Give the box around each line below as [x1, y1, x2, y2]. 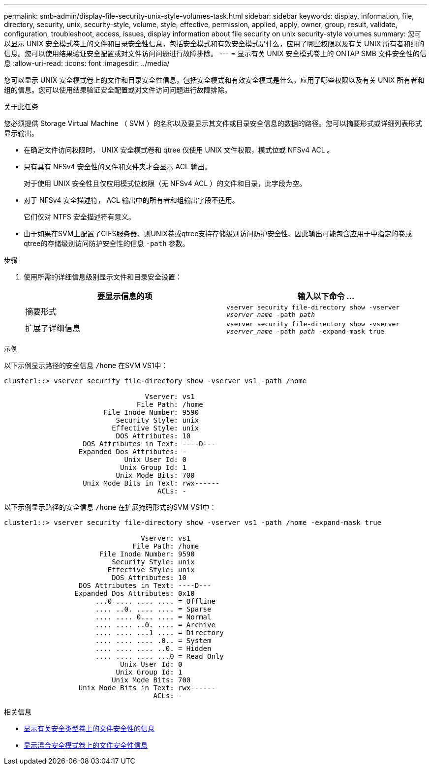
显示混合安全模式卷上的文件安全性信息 [24, 741, 148, 749]
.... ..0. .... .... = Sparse [95, 605, 212, 613]
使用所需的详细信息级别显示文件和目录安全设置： [24, 273, 182, 281]
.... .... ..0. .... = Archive [95, 621, 215, 629]
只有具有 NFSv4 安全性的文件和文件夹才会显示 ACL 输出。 [24, 162, 212, 171]
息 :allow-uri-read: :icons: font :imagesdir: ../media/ [4, 59, 170, 67]
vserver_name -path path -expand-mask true [226, 328, 384, 335]
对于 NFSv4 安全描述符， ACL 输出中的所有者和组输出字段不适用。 [24, 196, 239, 204]
